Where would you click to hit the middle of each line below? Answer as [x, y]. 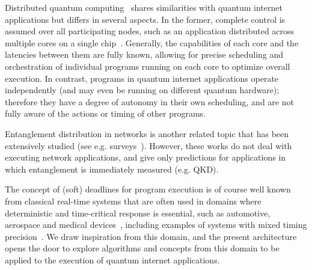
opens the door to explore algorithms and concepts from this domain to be [142, 248]
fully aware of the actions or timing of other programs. [106, 113]
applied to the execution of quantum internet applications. [112, 259]
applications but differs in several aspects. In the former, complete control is [145, 19]
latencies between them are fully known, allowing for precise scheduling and [144, 54]
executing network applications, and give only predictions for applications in [145, 157]
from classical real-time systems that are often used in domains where [133, 201]
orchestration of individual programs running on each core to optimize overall [148, 66]
